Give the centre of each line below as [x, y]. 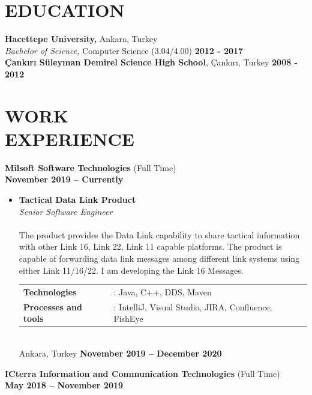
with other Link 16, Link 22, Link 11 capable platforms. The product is [150, 246]
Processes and [52, 306]
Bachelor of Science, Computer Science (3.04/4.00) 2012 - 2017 [124, 50]
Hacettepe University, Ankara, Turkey [81, 39]
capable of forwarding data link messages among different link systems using [159, 258]
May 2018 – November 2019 [64, 385]
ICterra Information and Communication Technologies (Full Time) [142, 373]
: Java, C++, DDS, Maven [163, 291]
